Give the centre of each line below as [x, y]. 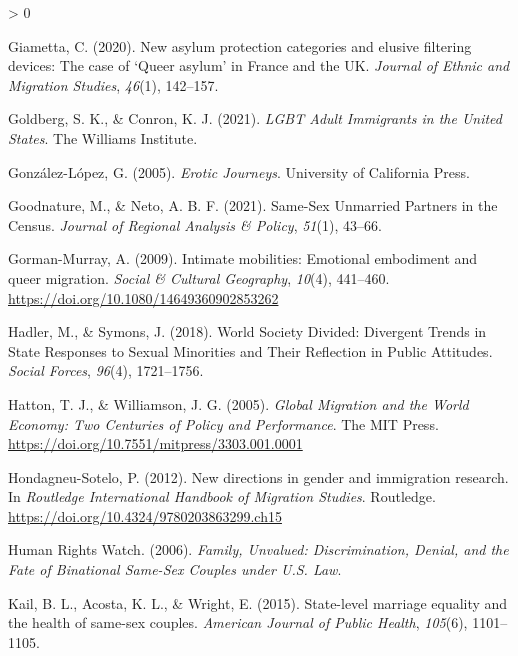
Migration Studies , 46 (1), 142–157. [113, 84]
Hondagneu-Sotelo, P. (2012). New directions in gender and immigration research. [258, 476]
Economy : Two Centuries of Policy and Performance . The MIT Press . [223, 423]
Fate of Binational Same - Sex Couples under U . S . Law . [175, 569]
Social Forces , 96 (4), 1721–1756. [106, 370]
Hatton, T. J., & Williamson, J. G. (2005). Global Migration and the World [238, 403]
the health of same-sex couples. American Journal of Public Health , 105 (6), [238, 622]
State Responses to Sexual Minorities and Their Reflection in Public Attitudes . [250, 350]
